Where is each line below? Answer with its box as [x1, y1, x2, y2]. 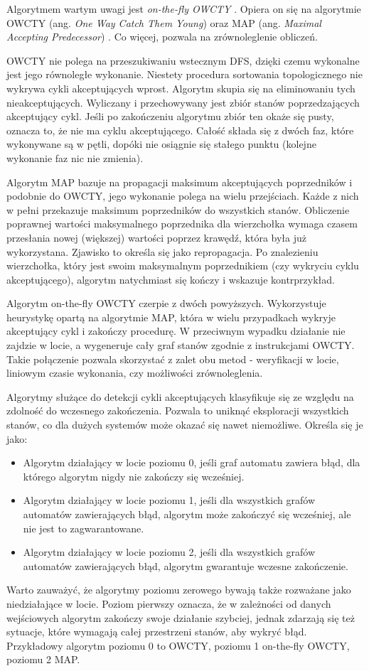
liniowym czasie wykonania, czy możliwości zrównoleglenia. [6, 365, 263, 380]
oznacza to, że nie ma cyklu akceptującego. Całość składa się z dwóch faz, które [6, 122, 354, 137]
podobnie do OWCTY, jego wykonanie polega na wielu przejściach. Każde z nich [6, 188, 359, 203]
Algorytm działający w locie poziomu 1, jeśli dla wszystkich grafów [23, 493, 316, 508]
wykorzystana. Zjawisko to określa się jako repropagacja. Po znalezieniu [6, 244, 319, 259]
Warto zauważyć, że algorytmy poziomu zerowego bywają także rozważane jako [6, 582, 351, 597]
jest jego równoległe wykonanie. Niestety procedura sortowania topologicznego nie [6, 67, 363, 82]
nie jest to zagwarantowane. [23, 520, 144, 535]
